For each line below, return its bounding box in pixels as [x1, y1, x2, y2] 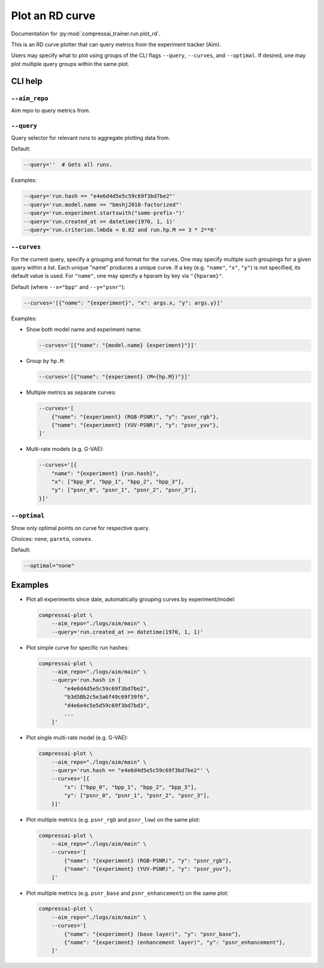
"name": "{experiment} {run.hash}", [51, 470, 159, 477]
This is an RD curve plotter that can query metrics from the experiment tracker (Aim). [11, 41, 221, 48]
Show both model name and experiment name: [26, 326, 142, 333]
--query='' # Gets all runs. [23, 161, 113, 168]
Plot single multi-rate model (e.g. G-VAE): [26, 734, 128, 741]
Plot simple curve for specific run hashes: [26, 644, 129, 651]
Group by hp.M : [26, 357, 65, 365]
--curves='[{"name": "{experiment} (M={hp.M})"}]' [38, 374, 191, 380]
